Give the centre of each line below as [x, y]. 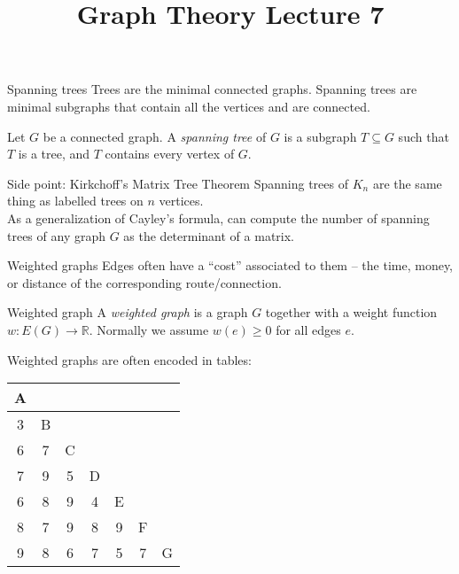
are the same [407, 183]
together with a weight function [351, 312]
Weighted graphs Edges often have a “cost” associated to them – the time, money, [230, 265]
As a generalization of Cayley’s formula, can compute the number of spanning [218, 217]
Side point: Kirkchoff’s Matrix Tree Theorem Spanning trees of [178, 183]
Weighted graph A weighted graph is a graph [128, 312]
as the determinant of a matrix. [209, 235]
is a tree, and [54, 154]
